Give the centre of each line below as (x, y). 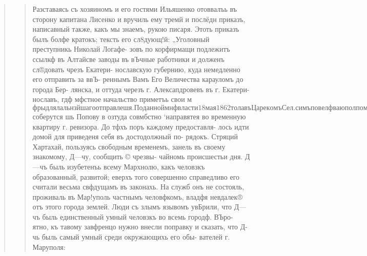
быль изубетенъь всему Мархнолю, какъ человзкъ (127, 166)
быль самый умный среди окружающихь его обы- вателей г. (136, 237)
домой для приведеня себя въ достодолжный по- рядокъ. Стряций (135, 136)
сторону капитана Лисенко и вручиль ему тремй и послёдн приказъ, (139, 19)
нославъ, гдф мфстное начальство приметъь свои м (112, 99)
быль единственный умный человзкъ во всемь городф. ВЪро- (138, 216)
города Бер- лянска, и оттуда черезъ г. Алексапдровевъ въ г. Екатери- (141, 89)
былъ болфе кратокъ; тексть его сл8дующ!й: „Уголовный (121, 39)
